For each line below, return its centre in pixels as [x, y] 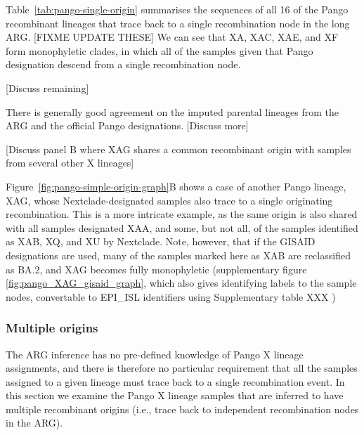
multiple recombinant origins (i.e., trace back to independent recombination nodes [182, 409]
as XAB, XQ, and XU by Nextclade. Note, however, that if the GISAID [161, 241]
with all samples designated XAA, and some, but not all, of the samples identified [182, 227]
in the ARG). [34, 423]
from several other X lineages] [70, 163]
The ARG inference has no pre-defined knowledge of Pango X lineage [155, 354]
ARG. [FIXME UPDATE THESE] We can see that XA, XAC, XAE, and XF [172, 37]
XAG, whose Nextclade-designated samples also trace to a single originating [169, 200]
